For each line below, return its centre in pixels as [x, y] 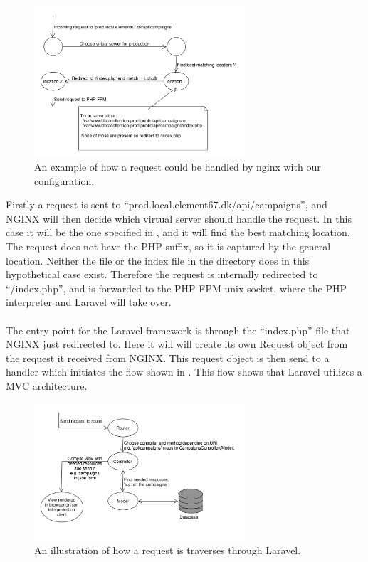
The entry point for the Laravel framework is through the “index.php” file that [178, 330]
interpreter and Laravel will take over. [89, 302]
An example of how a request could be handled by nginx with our [178, 167]
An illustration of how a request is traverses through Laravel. [168, 550]
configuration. [64, 180]
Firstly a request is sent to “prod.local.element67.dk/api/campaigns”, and [167, 205]
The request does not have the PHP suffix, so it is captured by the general [168, 246]
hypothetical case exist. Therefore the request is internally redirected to [162, 274]
